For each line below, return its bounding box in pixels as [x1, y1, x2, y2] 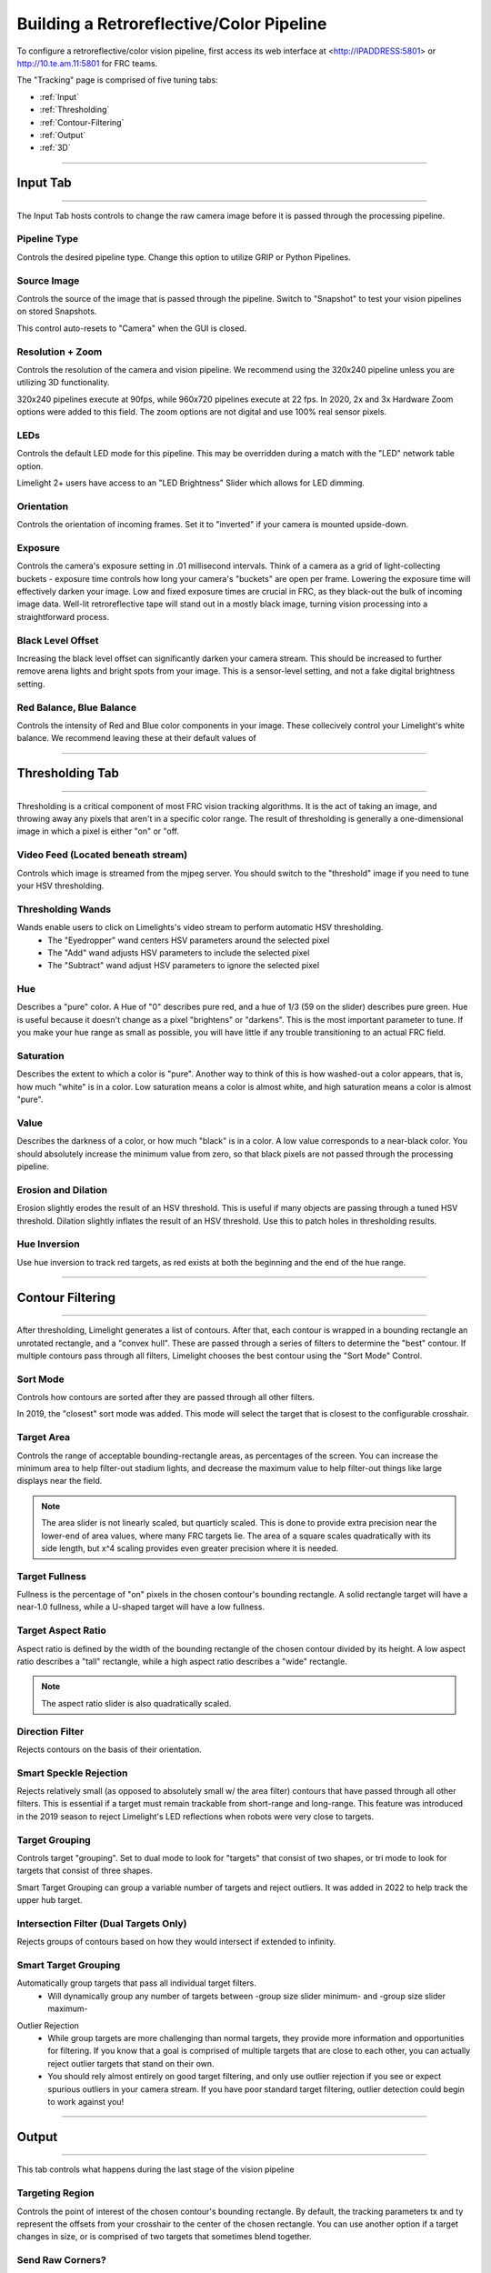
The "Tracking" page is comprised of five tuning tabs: [16, 75, 218, 85]
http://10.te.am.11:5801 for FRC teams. [16, 57, 158, 68]
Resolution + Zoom [16, 345, 103, 358]
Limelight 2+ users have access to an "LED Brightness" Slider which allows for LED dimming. [16, 477, 366, 488]
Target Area [16, 1431, 71, 1444]
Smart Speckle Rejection [16, 1767, 128, 1779]
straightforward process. [16, 611, 109, 622]
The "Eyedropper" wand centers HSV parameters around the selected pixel [47, 935, 330, 946]
